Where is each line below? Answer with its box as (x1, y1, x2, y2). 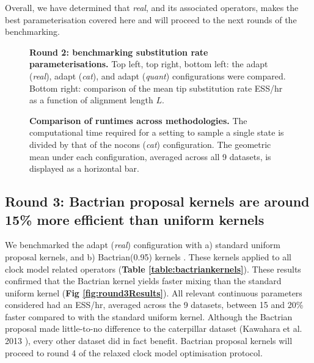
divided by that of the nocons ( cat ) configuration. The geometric (29, 137, 271, 150)
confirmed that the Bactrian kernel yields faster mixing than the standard (5, 274, 282, 287)
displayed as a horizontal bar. (29, 162, 139, 175)
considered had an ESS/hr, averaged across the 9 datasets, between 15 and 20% (5, 298, 304, 311)
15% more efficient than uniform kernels (5, 210, 265, 229)
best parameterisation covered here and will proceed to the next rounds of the (5, 13, 297, 26)
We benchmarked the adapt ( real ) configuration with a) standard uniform (5, 238, 280, 251)
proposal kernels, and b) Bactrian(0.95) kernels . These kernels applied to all (5, 250, 292, 263)
